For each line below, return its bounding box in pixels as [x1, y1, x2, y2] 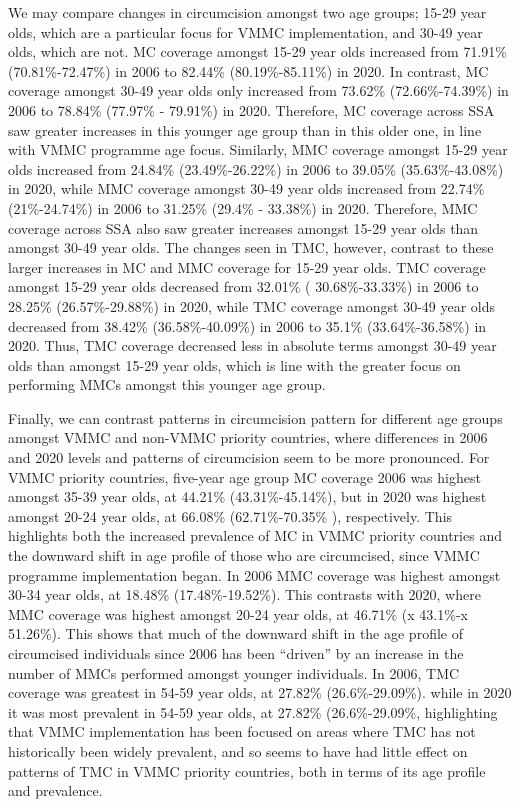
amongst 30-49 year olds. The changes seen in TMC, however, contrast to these [8, 237, 494, 258]
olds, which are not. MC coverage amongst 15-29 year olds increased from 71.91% [8, 41, 507, 62]
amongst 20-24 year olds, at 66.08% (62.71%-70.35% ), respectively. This [8, 505, 453, 526]
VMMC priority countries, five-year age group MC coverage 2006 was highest [8, 466, 481, 487]
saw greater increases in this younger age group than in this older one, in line [8, 119, 482, 140]
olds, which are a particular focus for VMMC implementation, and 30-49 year [8, 21, 483, 42]
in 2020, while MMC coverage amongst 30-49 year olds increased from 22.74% [8, 178, 485, 199]
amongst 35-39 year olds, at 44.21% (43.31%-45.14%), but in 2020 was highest [8, 486, 487, 507]
